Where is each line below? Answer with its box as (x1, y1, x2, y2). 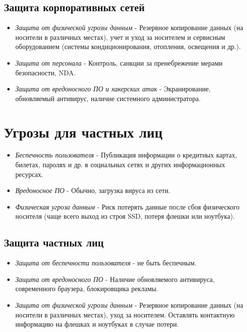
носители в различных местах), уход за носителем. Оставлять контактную (15, 309, 235, 319)
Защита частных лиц (4, 235, 104, 250)
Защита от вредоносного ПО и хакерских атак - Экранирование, (15, 84, 211, 94)
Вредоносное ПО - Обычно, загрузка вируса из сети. (15, 185, 170, 195)
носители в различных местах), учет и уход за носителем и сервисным (15, 32, 225, 42)
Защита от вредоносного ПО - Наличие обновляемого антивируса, (15, 274, 215, 284)
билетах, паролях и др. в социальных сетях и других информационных (15, 159, 225, 170)
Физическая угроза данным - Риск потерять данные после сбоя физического (15, 201, 240, 211)
